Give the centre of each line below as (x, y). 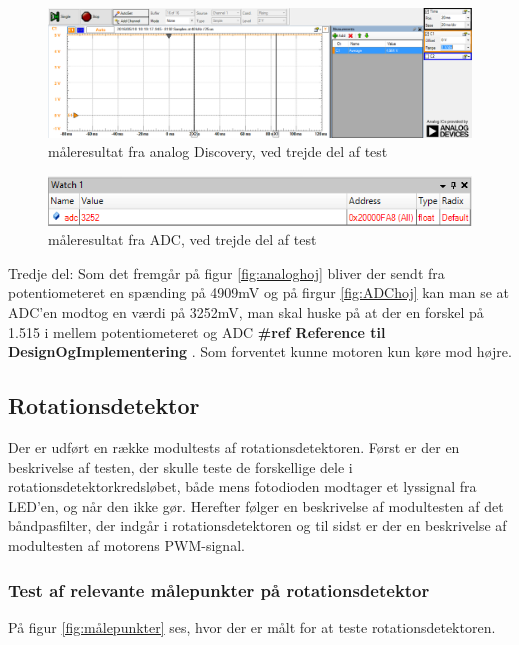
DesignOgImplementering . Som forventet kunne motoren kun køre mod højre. (260, 351)
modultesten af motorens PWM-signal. (126, 544)
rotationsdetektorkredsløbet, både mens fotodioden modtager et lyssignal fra (242, 486)
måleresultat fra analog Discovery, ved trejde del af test (218, 151)
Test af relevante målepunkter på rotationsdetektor (219, 589)
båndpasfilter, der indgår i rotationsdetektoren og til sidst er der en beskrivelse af (257, 525)
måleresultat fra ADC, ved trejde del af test (182, 239)
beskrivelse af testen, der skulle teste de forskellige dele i (180, 466)
